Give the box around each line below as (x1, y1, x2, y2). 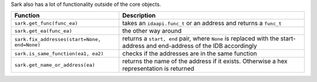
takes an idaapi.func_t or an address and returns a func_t (122, 19, 282, 28)
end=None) (14, 42, 41, 48)
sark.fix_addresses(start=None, (14, 36, 101, 43)
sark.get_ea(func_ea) (14, 28, 73, 34)
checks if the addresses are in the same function (122, 50, 258, 58)
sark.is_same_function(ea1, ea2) (14, 50, 104, 57)
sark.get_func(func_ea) (14, 20, 78, 26)
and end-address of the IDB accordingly (146, 42, 258, 50)
